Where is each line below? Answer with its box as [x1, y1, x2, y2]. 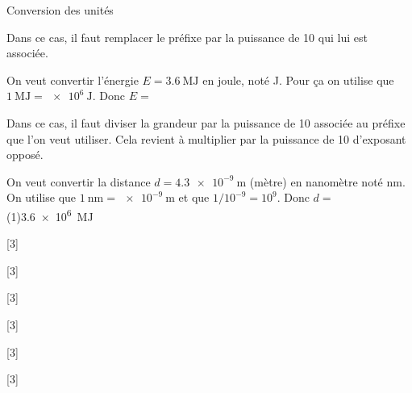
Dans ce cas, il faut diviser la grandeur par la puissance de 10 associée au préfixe [6, 114, 406, 131]
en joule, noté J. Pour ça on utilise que [202, 71, 394, 88]
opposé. [6, 146, 44, 163]
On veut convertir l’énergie [6, 71, 139, 88]
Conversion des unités [6, 2, 114, 18]
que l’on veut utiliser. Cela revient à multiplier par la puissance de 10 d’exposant [6, 130, 406, 147]
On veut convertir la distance [6, 173, 151, 190]
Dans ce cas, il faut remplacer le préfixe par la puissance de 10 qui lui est [6, 28, 368, 45]
